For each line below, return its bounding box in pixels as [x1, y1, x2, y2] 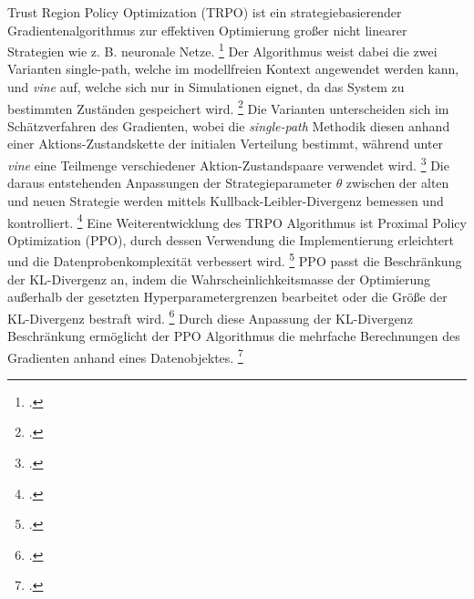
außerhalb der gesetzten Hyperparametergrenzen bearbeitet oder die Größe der [7, 287, 448, 306]
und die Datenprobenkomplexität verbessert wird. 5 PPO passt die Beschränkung [7, 249, 462, 270]
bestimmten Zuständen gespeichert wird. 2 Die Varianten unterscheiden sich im [7, 96, 449, 118]
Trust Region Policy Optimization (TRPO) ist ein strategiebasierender [7, 3, 402, 21]
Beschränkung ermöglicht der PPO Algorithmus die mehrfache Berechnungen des [7, 326, 460, 346]
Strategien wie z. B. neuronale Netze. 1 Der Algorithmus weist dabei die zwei [7, 39, 438, 60]
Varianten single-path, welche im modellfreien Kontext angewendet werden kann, [7, 59, 459, 78]
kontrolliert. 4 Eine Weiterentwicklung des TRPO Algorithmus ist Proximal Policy [7, 210, 467, 232]
